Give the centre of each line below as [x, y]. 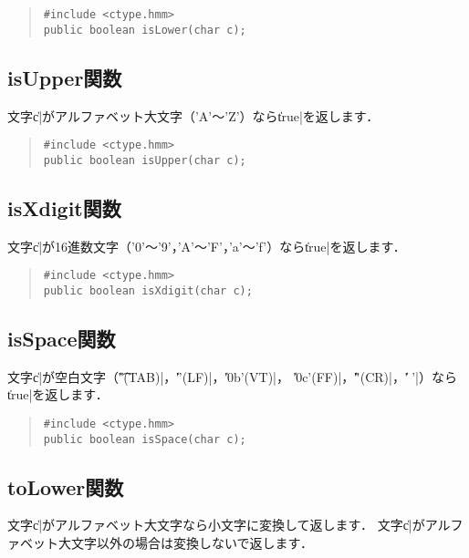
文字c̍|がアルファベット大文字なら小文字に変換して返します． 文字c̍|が [216, 525]
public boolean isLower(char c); [145, 30]
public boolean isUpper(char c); [145, 160]
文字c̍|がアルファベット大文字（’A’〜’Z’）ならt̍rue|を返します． [193, 115]
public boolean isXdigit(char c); [148, 290]
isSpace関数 [62, 338]
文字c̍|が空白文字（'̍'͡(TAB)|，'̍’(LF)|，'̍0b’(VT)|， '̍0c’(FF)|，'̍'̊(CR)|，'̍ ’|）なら [232, 376]
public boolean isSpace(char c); [145, 439]
